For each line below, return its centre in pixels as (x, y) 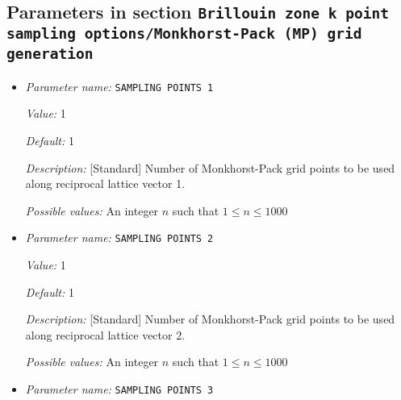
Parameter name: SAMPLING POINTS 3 (119, 388)
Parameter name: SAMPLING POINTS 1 (119, 86)
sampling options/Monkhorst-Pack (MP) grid (184, 34)
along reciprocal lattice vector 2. (105, 334)
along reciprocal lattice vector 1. (105, 183)
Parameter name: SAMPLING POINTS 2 (119, 237)
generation (50, 54)
